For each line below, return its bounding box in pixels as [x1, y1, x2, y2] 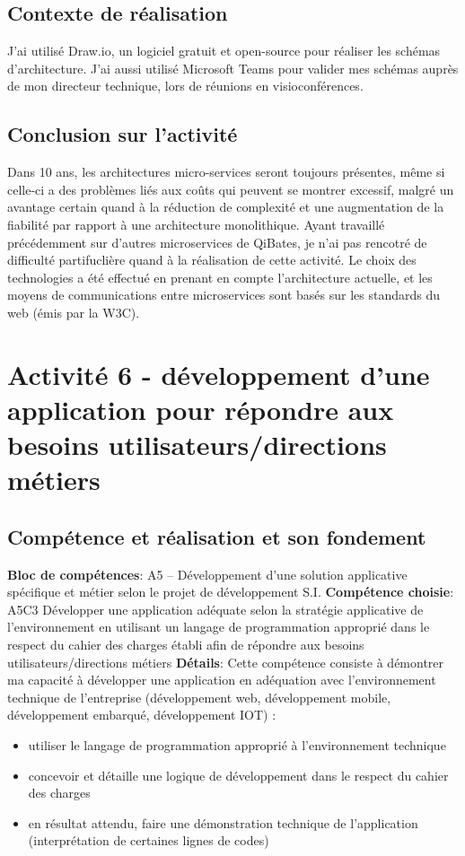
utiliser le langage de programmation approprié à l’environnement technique [28, 736, 446, 755]
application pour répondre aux [7, 390, 394, 427]
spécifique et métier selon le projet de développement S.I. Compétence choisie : [7, 582, 454, 601]
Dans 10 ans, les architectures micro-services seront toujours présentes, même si [7, 162, 445, 181]
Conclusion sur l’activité [7, 120, 238, 148]
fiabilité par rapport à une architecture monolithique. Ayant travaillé [7, 214, 385, 233]
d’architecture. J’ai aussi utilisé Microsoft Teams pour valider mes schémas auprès [7, 58, 459, 77]
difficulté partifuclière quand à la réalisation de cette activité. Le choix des [7, 250, 417, 269]
